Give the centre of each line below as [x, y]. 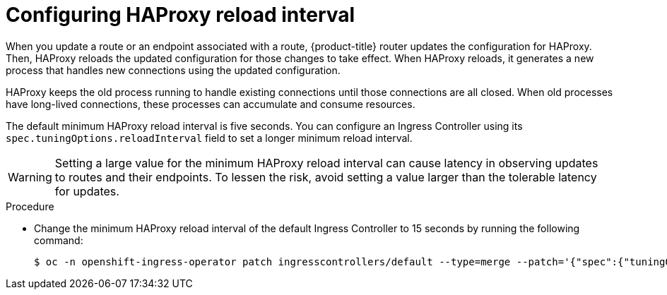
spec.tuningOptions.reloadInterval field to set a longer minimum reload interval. [209, 138]
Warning [30, 177]
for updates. [87, 191]
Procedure [30, 206]
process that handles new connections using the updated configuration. [173, 70]
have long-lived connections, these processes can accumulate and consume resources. [211, 104]
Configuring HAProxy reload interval [181, 15]
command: [59, 240]
